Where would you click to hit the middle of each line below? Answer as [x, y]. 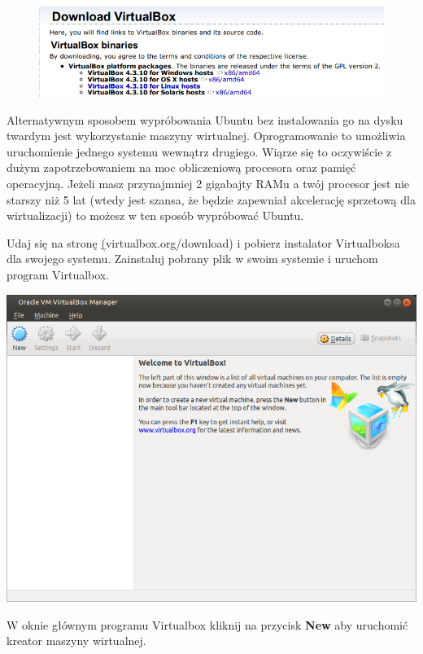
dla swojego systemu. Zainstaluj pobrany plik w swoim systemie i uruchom [192, 259]
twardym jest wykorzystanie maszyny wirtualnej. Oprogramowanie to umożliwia [206, 136]
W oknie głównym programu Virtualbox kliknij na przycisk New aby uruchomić [207, 624]
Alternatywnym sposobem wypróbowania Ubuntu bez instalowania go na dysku [205, 119]
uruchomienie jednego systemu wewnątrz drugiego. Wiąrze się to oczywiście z [199, 151]
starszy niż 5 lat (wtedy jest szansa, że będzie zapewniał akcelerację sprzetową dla [211, 199]
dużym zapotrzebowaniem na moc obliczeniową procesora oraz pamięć [181, 167]
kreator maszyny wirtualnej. [76, 641]
